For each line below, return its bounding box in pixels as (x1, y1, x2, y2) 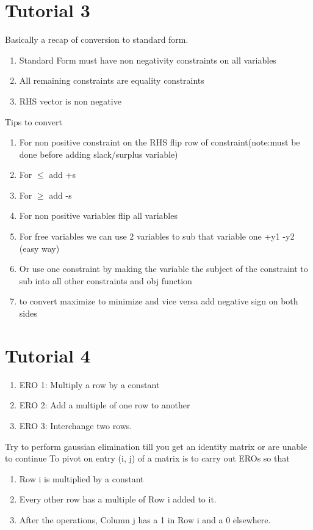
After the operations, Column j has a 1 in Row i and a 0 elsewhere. (19, 513, 271, 526)
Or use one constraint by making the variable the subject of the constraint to (19, 262, 308, 275)
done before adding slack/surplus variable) (19, 147, 178, 160)
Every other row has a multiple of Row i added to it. (19, 493, 217, 506)
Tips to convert (5, 115, 62, 128)
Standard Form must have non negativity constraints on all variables (19, 53, 276, 66)
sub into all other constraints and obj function (19, 274, 192, 287)
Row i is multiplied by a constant (19, 472, 144, 485)
